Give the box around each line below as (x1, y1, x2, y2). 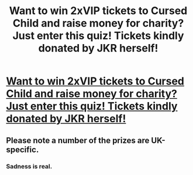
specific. (6, 144, 39, 154)
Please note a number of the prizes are (6, 135, 150, 145)
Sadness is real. (6, 162, 53, 170)
